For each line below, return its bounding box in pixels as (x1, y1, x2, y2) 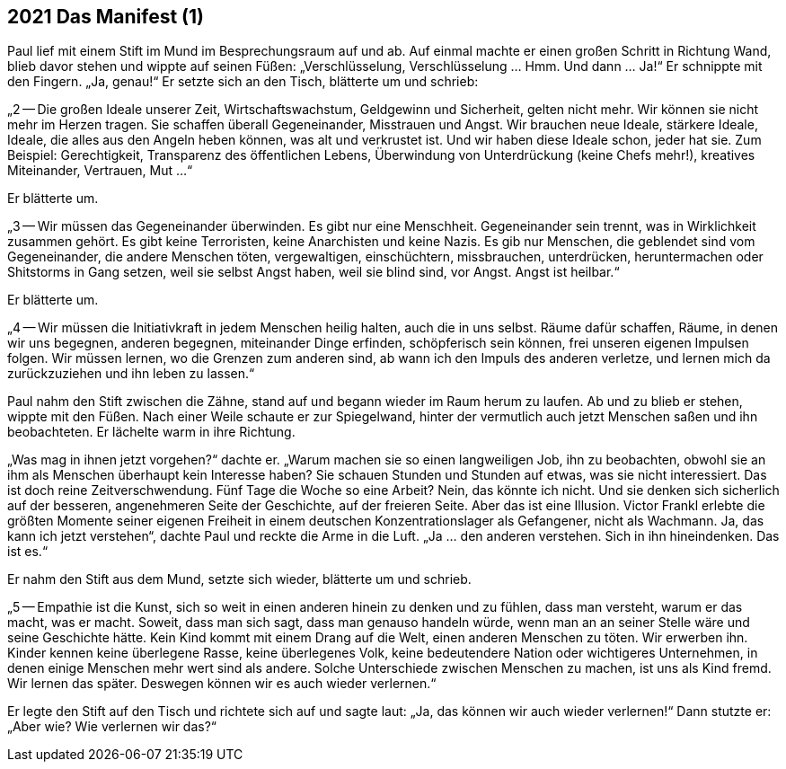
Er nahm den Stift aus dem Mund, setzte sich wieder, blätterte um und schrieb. (7, 571, 472, 588)
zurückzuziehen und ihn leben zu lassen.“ (7, 366, 255, 382)
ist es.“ (7, 544, 49, 560)
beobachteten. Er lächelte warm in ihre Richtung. (7, 424, 296, 440)
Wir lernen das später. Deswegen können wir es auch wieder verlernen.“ (7, 676, 437, 692)
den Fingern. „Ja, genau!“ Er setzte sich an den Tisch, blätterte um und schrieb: (7, 74, 479, 90)
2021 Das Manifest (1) (7, 5, 204, 28)
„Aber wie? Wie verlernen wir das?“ (7, 719, 217, 735)
